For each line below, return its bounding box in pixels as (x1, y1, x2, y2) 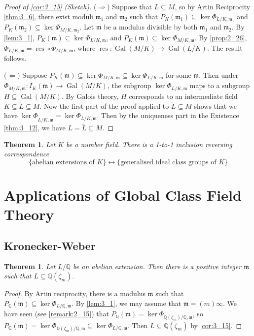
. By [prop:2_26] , (194, 32, 247, 42)
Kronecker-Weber (4, 238, 96, 253)
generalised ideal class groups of (120, 159, 217, 166)
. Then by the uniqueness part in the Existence (97, 110, 239, 121)
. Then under (199, 70, 239, 80)
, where (73, 42, 96, 53)
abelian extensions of (32, 159, 95, 166)
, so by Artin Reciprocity (175, 1, 251, 11)
